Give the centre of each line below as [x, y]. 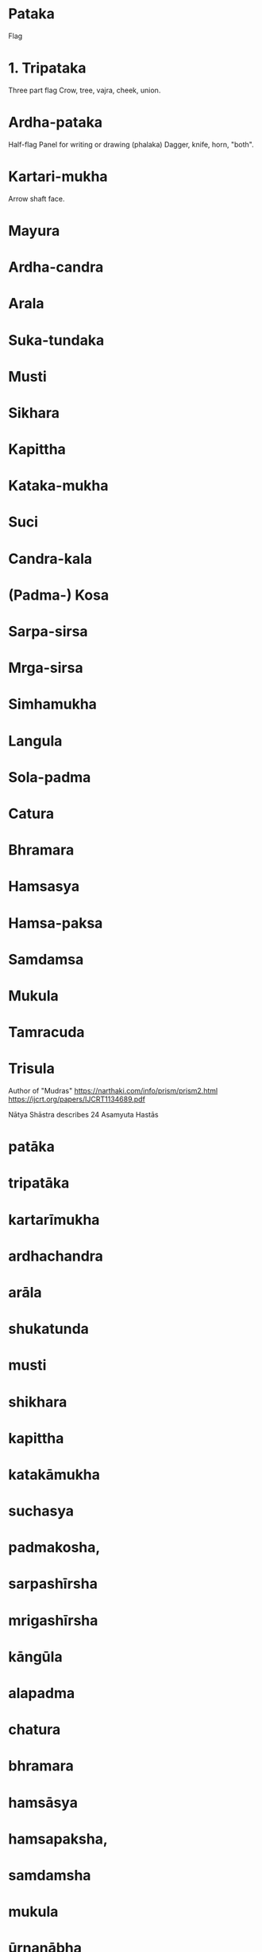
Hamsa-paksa [56, 923]
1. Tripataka [47, 68]
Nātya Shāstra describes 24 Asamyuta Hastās [83, 1115]
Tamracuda [46, 1033]
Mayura [34, 231]
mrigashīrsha [53, 1620]
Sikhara [34, 413]
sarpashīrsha [53, 1584]
